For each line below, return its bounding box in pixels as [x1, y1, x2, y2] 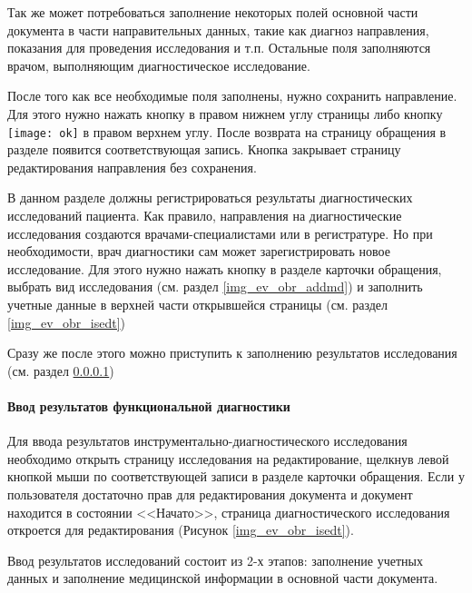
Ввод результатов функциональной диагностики [7, 396, 290, 415]
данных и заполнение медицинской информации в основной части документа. [7, 568, 438, 588]
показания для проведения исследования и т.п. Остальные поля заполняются [7, 38, 431, 57]
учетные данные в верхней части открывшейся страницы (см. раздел [7, 294, 388, 313]
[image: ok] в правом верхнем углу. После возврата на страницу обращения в [7, 122, 447, 141]
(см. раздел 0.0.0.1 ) [7, 361, 114, 380]
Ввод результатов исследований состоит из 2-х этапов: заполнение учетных [7, 550, 423, 569]
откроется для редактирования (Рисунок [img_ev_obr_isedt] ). [7, 520, 354, 539]
